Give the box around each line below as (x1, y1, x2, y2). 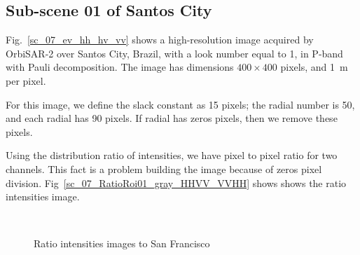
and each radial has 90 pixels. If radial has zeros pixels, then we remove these (6, 111, 338, 125)
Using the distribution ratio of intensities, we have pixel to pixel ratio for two (6, 148, 338, 163)
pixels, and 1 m (280, 60, 348, 74)
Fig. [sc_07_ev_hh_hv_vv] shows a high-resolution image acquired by (6, 32, 314, 47)
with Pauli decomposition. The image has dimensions (6, 60, 234, 74)
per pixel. (6, 73, 46, 88)
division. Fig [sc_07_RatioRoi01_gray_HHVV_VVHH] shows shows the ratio (6, 175, 347, 190)
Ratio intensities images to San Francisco (34, 236, 210, 251)
